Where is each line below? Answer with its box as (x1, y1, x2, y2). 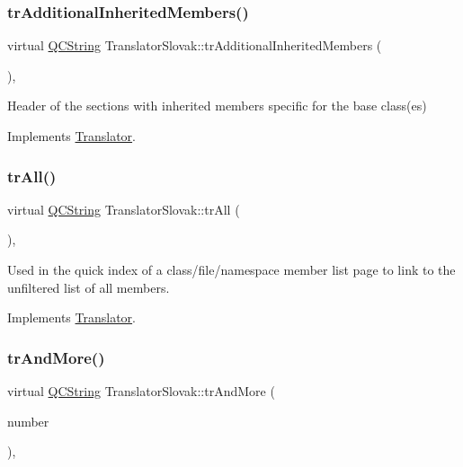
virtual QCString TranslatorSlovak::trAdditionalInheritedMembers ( (7, 36, 382, 55)
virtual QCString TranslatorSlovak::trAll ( (7, 199, 240, 218)
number (7, 411, 49, 430)
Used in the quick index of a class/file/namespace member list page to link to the (7, 260, 456, 278)
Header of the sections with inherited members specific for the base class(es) (7, 96, 427, 115)
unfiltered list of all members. (7, 278, 170, 296)
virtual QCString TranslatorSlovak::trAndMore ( (7, 382, 275, 400)
